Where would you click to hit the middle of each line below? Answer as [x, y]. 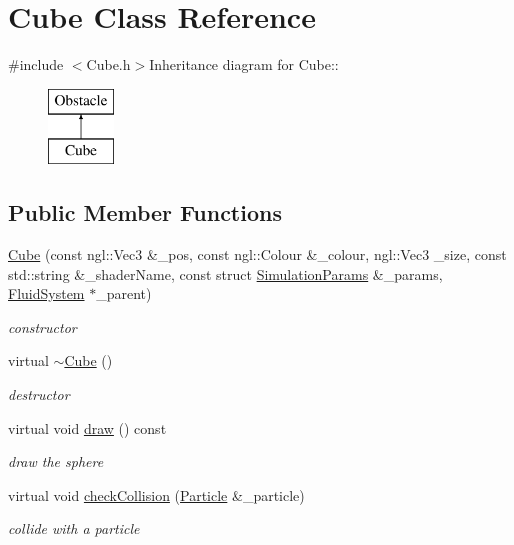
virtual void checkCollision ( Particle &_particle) [156, 494]
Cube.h [108, 64]
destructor [39, 394]
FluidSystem [46, 293]
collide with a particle [74, 528]
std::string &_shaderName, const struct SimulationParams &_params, [225, 273]
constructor [42, 326]
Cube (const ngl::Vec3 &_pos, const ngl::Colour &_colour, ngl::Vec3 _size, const [257, 254]
